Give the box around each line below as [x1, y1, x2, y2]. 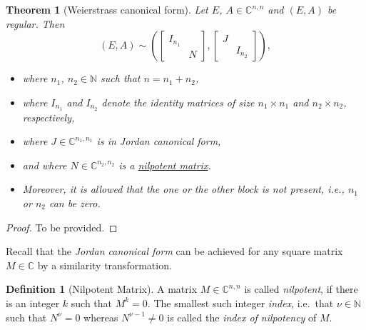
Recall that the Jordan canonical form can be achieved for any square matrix [6, 244, 343, 259]
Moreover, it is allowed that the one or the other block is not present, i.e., [22, 181, 345, 196]
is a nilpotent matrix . [118, 157, 211, 172]
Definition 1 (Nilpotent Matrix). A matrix [6, 281, 198, 296]
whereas [83, 309, 118, 324]
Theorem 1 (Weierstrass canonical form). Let [6, 2, 208, 16]
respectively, [22, 109, 75, 124]
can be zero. [49, 196, 101, 211]
